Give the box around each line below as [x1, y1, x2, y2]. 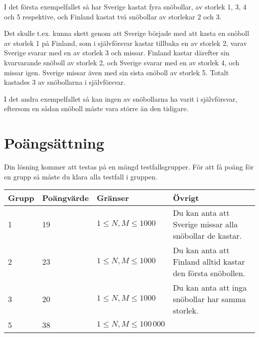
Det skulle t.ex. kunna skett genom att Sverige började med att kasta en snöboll [4, 28, 250, 38]
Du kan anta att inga [173, 282, 247, 294]
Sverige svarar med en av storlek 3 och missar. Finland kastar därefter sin [4, 47, 230, 58]
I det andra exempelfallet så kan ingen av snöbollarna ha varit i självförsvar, [4, 93, 238, 104]
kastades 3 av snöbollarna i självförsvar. [4, 77, 126, 87]
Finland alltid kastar [173, 256, 245, 268]
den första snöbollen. [173, 267, 246, 279]
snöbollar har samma [173, 293, 246, 305]
